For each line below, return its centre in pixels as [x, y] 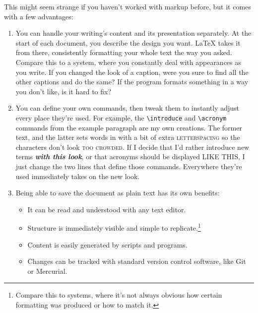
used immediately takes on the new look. [78, 176]
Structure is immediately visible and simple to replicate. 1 [114, 227]
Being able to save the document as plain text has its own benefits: [118, 193]
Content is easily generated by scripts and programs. [107, 244]
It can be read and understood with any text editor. [107, 209]
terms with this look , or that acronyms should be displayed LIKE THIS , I [130, 156]
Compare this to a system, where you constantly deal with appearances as [128, 62]
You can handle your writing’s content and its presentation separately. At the [133, 33]
